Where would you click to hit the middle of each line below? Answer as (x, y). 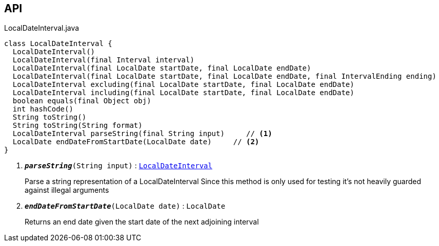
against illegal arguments (67, 190)
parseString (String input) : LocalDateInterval (118, 166)
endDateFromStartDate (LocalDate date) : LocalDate (125, 206)
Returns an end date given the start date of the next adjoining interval (142, 222)
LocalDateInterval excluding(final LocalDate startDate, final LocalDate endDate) (183, 85)
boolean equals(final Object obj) (82, 101)
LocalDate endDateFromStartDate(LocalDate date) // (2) (136, 142)
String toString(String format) (77, 126)
